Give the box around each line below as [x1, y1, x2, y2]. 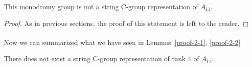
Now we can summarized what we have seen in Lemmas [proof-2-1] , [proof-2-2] [4, 37, 241, 47]
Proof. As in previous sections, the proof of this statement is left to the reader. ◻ [4, 18, 249, 28]
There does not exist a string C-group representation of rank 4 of [4, 53, 199, 64]
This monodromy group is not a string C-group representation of [4, 1, 198, 11]
